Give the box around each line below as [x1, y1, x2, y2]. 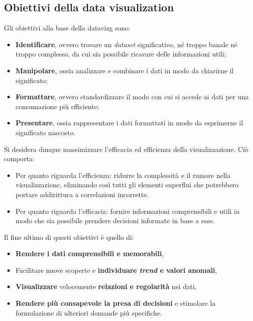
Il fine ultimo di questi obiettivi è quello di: [4, 232, 134, 242]
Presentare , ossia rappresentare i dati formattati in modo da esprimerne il [15, 117, 243, 128]
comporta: [4, 153, 34, 164]
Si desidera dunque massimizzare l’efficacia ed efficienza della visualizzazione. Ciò [4, 144, 249, 154]
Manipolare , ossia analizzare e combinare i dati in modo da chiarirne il [15, 65, 234, 75]
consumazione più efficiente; [15, 101, 99, 111]
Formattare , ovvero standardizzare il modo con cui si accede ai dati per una [15, 91, 249, 102]
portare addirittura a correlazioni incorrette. [15, 189, 149, 199]
